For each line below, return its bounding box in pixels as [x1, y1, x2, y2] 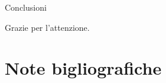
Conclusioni [5, 1, 47, 13]
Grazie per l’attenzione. [5, 21, 90, 33]
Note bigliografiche [5, 56, 162, 80]
